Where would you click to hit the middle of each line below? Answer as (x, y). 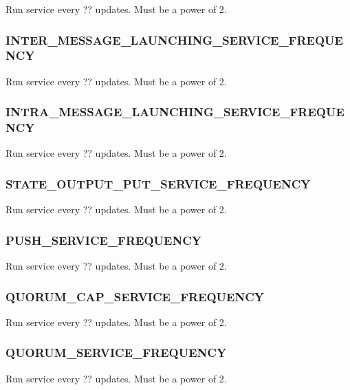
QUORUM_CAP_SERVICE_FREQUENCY (135, 296)
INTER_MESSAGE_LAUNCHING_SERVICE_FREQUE (174, 40)
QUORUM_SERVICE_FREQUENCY (116, 353)
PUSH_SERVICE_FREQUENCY (103, 240)
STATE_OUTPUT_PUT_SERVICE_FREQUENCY (158, 183)
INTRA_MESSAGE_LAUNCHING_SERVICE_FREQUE (175, 112)
